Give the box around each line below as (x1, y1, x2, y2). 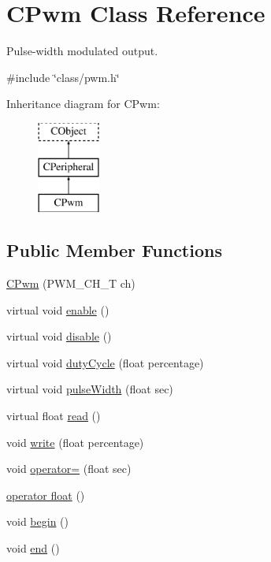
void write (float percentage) (6, 434, 144, 450)
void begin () (6, 513, 69, 530)
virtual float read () (6, 408, 101, 424)
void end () (6, 540, 60, 556)
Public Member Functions (6, 238, 222, 262)
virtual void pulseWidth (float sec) (6, 381, 173, 397)
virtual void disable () (6, 328, 112, 344)
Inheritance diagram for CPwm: (6, 95, 160, 112)
